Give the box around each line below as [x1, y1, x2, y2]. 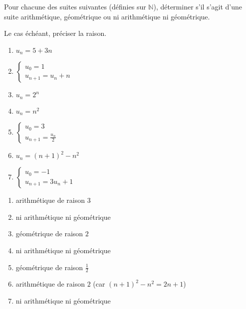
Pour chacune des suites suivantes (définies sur [4, 1, 146, 11]
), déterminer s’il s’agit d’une [153, 1, 243, 11]
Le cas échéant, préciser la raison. [4, 28, 107, 38]
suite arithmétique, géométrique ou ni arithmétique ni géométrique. [4, 11, 210, 21]
